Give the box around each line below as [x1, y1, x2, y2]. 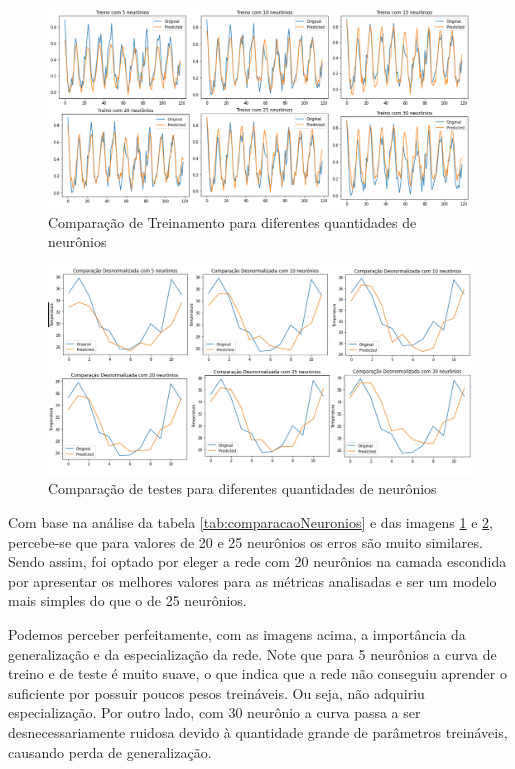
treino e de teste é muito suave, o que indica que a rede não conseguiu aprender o [8, 663, 507, 684]
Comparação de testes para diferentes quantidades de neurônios [48, 478, 437, 499]
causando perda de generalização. [8, 741, 212, 762]
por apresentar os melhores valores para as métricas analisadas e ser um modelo [8, 570, 497, 591]
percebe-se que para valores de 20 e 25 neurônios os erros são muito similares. [8, 531, 483, 552]
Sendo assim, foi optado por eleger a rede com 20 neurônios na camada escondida [8, 551, 507, 572]
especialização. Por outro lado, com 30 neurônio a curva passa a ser [8, 702, 421, 723]
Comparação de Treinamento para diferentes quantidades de [48, 211, 417, 232]
